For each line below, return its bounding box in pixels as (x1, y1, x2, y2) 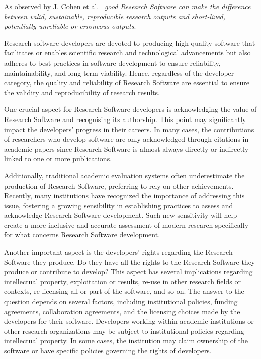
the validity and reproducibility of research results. (4, 87, 160, 97)
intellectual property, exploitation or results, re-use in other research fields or (4, 276, 241, 286)
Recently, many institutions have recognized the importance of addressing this (4, 190, 245, 201)
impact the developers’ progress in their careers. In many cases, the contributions (4, 124, 254, 134)
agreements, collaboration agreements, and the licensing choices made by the (4, 306, 240, 316)
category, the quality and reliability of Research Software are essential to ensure (4, 77, 249, 88)
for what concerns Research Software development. (4, 229, 160, 240)
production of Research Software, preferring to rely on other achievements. (4, 180, 234, 191)
